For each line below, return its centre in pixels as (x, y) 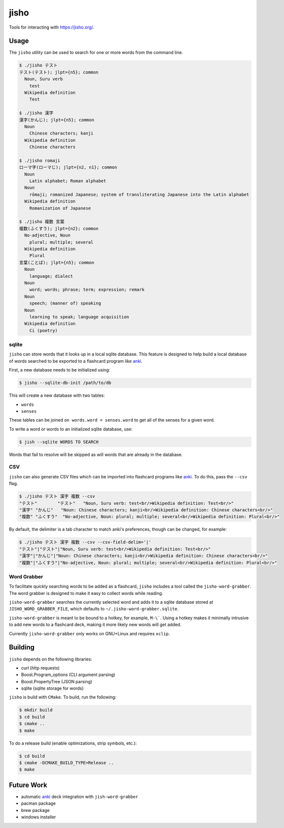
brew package (35, 810)
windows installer (39, 817)
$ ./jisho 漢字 (36, 113)
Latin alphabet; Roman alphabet (68, 181)
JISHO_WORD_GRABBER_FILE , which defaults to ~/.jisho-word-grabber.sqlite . (94, 609)
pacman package (38, 803)
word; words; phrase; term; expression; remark (87, 290)
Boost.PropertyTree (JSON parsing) (57, 681)
